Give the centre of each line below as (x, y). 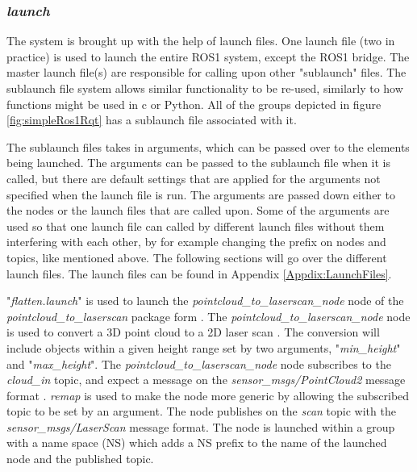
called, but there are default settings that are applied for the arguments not (194, 178)
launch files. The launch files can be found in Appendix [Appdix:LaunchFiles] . (199, 273)
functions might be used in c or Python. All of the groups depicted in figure (194, 104)
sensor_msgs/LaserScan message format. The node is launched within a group (201, 426)
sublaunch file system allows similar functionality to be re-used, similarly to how (205, 88)
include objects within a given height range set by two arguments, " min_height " (204, 347)
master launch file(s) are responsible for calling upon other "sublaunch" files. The (206, 72)
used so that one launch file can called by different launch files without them (196, 226)
